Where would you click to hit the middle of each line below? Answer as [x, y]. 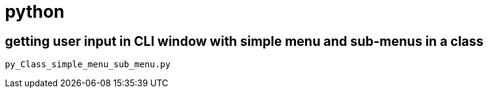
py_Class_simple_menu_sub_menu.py [88, 65]
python [35, 12]
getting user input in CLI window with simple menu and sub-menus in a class [244, 41]
